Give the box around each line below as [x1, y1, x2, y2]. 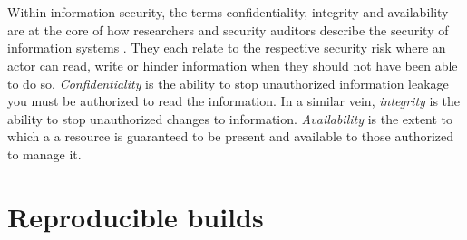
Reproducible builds [7, 197, 264, 235]
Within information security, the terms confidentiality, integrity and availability [7, 3, 449, 22]
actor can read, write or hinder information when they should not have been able [7, 55, 458, 74]
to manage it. [7, 144, 82, 163]
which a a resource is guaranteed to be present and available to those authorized [7, 127, 454, 146]
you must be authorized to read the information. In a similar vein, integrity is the [7, 91, 461, 110]
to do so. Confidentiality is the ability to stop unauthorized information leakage [7, 73, 449, 92]
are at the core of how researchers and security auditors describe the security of [7, 20, 449, 39]
